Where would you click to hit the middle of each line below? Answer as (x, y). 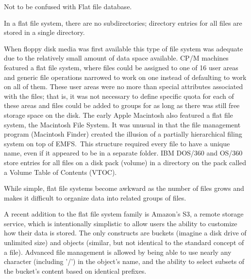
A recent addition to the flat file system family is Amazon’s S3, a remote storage (124, 214)
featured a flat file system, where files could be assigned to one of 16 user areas (121, 67)
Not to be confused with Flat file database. (68, 6)
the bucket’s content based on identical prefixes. (75, 271)
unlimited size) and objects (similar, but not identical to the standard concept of (124, 242)
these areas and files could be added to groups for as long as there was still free (122, 105)
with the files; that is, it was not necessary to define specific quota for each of (119, 96)
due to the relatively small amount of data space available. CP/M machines (116, 58)
